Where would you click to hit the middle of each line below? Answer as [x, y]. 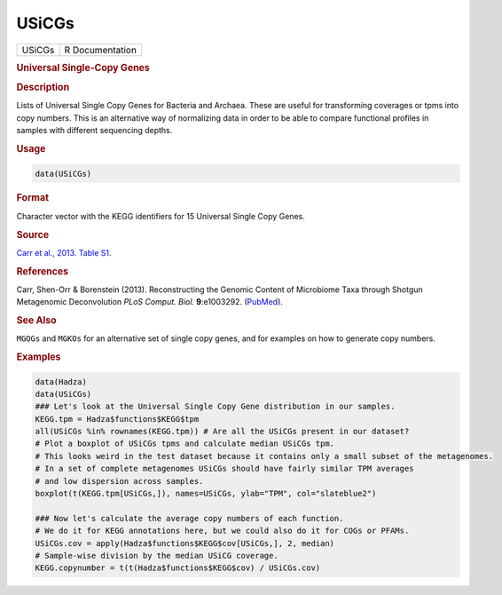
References [43, 271]
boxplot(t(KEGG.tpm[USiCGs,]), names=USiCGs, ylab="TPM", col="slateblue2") [206, 494]
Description [43, 87]
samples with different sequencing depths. [94, 131]
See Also [36, 321]
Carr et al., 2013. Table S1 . [64, 252]
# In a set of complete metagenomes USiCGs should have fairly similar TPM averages [224, 469]
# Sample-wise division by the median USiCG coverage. [157, 555]
